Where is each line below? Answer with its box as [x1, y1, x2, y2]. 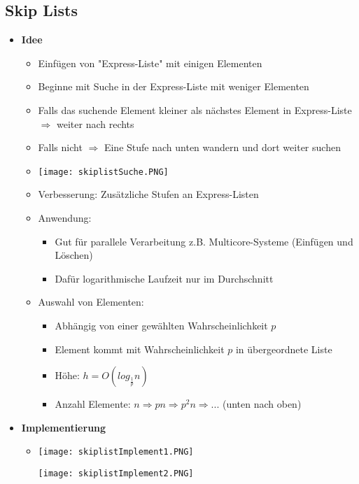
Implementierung [21, 420, 106, 434]
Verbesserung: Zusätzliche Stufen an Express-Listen [38, 187, 259, 201]
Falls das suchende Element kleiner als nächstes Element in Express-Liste [38, 102, 352, 117]
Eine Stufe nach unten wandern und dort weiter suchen [104, 140, 341, 155]
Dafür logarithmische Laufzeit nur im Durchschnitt [55, 271, 274, 285]
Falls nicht [38, 140, 83, 155]
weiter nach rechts [56, 116, 134, 131]
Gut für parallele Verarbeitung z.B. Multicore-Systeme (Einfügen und [55, 234, 353, 248]
